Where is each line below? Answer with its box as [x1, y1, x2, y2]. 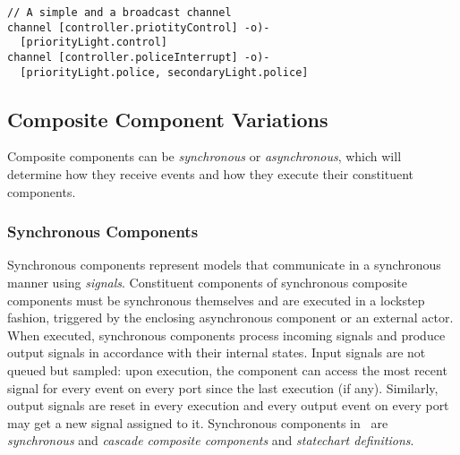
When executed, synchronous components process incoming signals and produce [7, 325, 446, 344]
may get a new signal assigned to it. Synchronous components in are [7, 413, 388, 432]
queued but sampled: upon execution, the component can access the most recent [7, 361, 447, 380]
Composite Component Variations [7, 105, 328, 133]
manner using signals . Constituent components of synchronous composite [7, 273, 407, 292]
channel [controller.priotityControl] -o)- [7, 21, 270, 34]
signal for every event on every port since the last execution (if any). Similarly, [7, 378, 439, 397]
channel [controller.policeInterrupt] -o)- [7, 50, 270, 64]
